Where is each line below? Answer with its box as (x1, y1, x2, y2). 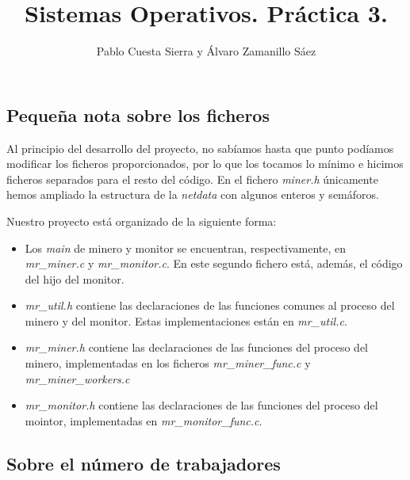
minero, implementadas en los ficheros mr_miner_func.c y (25, 355, 311, 371)
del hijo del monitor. (25, 270, 125, 287)
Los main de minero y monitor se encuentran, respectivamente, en (25, 239, 347, 256)
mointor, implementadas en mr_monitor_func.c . (25, 412, 262, 429)
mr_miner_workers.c (25, 370, 130, 387)
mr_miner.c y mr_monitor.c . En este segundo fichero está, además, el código (25, 255, 403, 272)
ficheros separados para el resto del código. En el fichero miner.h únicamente (6, 170, 378, 187)
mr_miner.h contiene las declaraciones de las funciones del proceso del (25, 339, 369, 356)
